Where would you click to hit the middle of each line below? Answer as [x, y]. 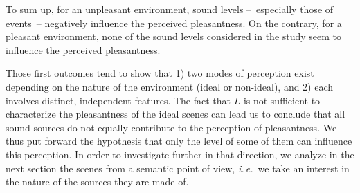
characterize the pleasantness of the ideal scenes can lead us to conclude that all [175, 114]
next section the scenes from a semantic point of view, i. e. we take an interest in [178, 168]
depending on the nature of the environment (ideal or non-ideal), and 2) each [170, 86]
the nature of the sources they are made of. [97, 182]
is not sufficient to [282, 100]
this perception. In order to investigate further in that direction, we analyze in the [180, 154]
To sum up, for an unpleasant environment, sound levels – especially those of [170, 9]
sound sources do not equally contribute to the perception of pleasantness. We [171, 127]
